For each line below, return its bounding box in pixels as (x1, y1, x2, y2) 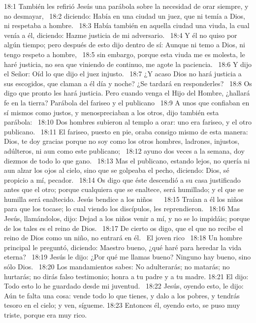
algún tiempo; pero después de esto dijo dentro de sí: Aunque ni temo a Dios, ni (4, 39, 245, 50)
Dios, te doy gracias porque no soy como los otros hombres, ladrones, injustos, (4, 136, 240, 146)
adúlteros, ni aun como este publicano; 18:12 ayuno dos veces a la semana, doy (4, 145, 245, 156)
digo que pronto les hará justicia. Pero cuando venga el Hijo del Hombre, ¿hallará (4, 88, 250, 98)
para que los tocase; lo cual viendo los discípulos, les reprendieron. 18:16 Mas (4, 203, 240, 214)
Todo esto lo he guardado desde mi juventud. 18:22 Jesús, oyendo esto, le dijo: (4, 281, 244, 291)
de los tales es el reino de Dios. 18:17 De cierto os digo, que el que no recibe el (4, 223, 243, 233)
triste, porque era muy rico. (4, 310, 87, 320)
